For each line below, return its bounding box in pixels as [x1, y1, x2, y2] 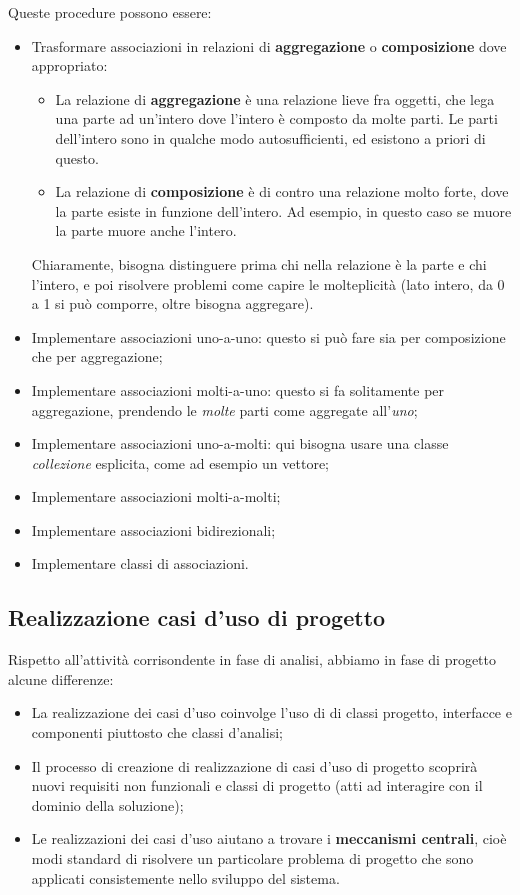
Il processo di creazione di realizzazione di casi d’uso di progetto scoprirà [31, 755, 478, 776]
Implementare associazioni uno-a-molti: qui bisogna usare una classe [31, 433, 449, 454]
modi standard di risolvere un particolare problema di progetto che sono [31, 848, 474, 869]
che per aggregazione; [31, 346, 163, 367]
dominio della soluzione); [31, 794, 184, 815]
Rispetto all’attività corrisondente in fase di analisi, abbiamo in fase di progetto [8, 649, 497, 670]
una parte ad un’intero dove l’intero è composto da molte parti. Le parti [55, 108, 498, 129]
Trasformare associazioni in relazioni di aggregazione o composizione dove [31, 35, 507, 56]
